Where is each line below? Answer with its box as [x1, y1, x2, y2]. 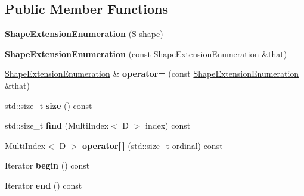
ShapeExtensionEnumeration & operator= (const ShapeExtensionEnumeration [5, 67, 299, 80]
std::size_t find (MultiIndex [5, 119, 109, 132]
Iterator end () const [5, 179, 82, 191]
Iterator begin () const [5, 159, 90, 172]
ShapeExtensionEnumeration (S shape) [5, 27, 163, 40]
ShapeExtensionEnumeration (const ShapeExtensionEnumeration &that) [5, 47, 287, 60]
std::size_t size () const [5, 99, 92, 111]
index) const [145, 119, 191, 132]
